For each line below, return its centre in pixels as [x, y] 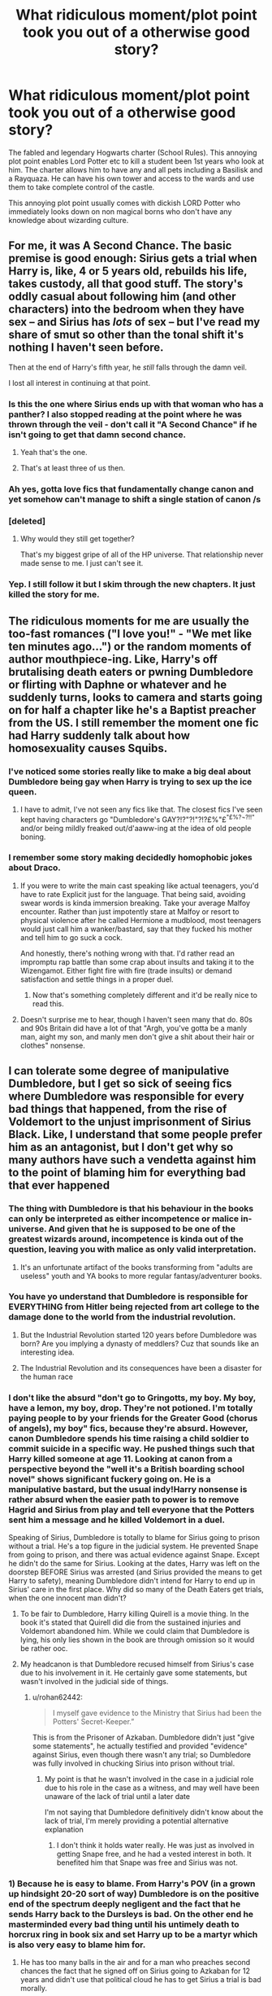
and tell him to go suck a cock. [71, 937]
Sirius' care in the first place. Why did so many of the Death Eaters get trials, [136, 1590]
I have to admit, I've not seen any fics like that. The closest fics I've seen [141, 809]
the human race [46, 1377]
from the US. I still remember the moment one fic [134, 722]
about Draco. [35, 868]
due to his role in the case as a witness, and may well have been [152, 1788]
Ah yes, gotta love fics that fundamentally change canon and [131, 488]
